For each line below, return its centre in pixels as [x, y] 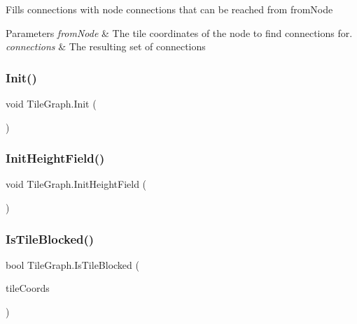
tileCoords [28, 288]
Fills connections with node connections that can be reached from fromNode [169, 9]
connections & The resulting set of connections [106, 46]
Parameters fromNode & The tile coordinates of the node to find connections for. [179, 32]
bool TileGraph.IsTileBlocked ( [72, 264]
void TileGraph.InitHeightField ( [76, 184]
